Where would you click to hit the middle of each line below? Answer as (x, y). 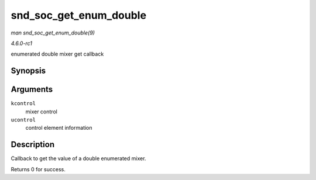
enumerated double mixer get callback (57, 54)
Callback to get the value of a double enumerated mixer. (78, 158)
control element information (59, 128)
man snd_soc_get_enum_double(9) (53, 33)
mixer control (42, 112)
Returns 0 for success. (38, 169)
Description (33, 145)
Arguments (32, 90)
